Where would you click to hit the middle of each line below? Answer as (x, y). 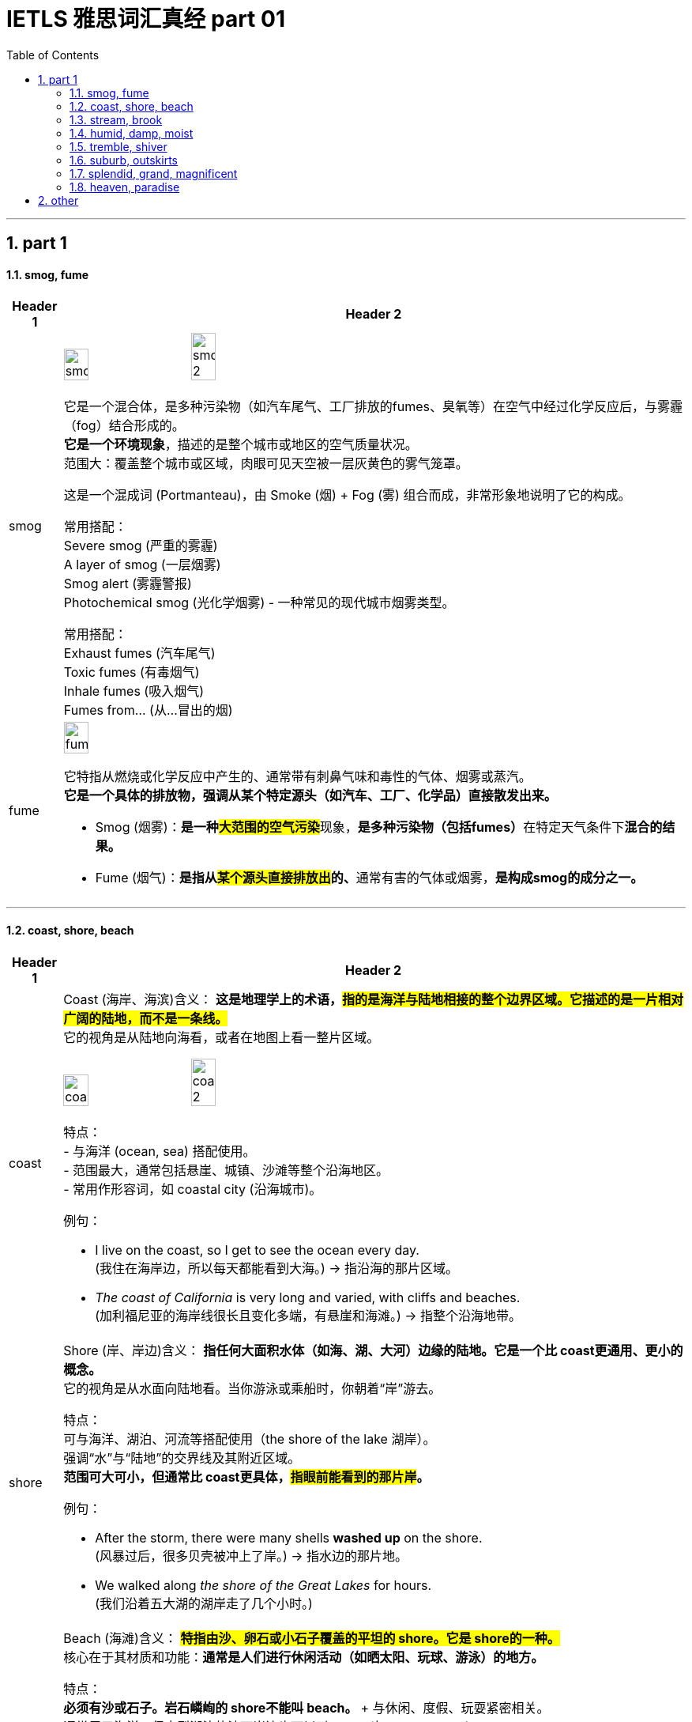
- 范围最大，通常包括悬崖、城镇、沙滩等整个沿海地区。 (226, 1170)
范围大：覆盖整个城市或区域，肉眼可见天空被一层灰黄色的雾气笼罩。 (266, 464)
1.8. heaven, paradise (125, 187)
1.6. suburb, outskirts (124, 160)
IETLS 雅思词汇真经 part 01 (146, 19)
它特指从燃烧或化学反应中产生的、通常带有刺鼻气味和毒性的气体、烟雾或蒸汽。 (297, 777)
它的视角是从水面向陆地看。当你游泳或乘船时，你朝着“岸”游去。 (252, 1388)
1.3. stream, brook (116, 119)
